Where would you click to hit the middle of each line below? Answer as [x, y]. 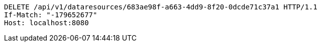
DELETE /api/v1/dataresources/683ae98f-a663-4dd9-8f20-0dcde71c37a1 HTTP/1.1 [161, 7]
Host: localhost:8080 [46, 23]
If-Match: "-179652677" [51, 15]
